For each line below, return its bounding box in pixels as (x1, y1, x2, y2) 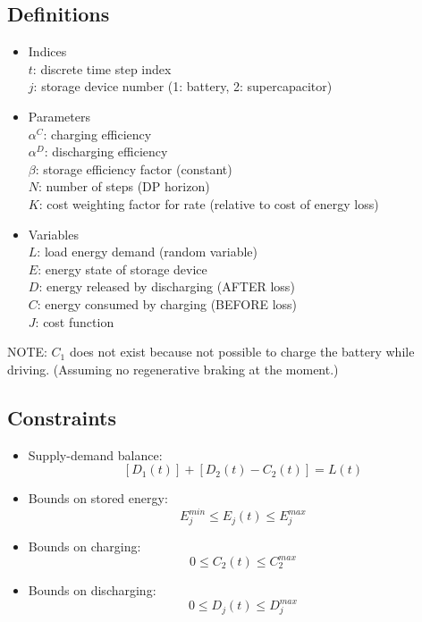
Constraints (7, 403, 116, 431)
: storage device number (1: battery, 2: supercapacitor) (33, 77, 333, 96)
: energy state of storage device (38, 259, 207, 278)
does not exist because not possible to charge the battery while (69, 342, 415, 361)
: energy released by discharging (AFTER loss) (38, 277, 295, 296)
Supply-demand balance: (28, 445, 163, 464)
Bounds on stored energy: (28, 489, 168, 508)
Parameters (28, 106, 90, 125)
